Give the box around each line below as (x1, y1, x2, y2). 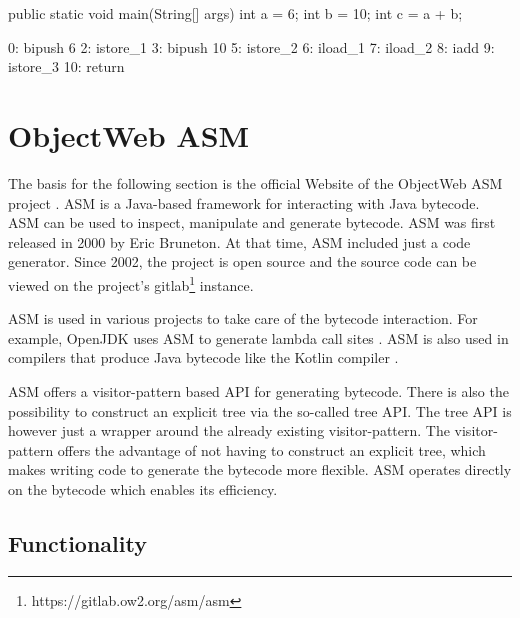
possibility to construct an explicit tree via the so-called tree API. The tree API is (8, 400, 512, 421)
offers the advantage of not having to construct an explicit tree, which (57, 439, 486, 460)
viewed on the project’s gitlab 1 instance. (8, 271, 254, 295)
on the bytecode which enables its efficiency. (8, 478, 278, 499)
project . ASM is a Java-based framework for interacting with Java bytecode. (8, 192, 480, 213)
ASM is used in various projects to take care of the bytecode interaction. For (8, 308, 478, 329)
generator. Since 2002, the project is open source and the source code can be (8, 251, 477, 272)
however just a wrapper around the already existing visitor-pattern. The (8, 420, 450, 441)
